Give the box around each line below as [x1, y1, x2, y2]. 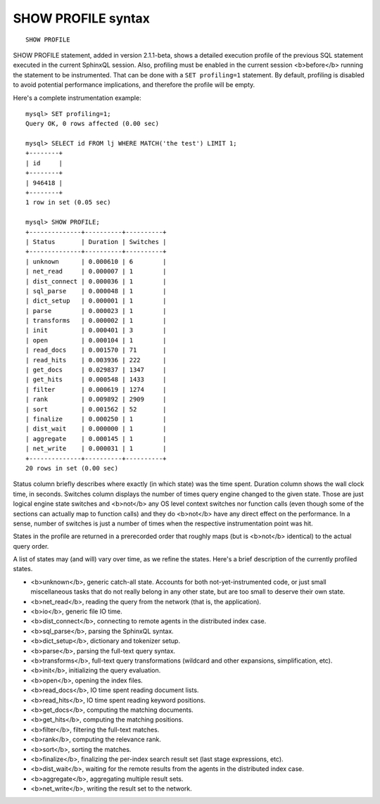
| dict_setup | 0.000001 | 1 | [25, 297, 167, 305]
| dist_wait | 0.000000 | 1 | [25, 425, 167, 433]
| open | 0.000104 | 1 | [25, 336, 167, 344]
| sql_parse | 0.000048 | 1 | [25, 287, 167, 295]
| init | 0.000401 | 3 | [25, 326, 167, 334]
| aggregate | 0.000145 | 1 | [25, 435, 167, 442]
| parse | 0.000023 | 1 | [25, 307, 167, 314]
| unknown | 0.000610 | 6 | [25, 257, 167, 265]
